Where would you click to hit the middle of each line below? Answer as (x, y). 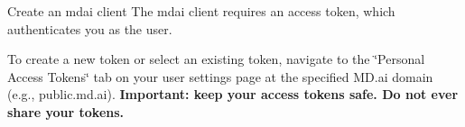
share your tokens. (66, 111)
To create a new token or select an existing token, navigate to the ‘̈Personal (216, 59)
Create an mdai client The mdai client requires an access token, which (201, 11)
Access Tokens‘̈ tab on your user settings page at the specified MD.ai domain (220, 76)
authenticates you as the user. (90, 28)
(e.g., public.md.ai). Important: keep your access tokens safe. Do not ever (233, 94)
